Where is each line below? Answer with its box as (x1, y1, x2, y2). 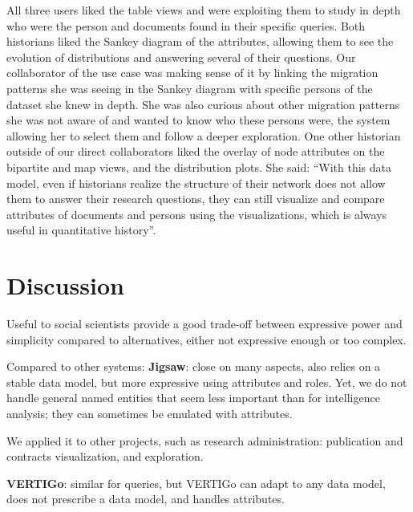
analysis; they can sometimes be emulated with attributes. (6, 405, 293, 421)
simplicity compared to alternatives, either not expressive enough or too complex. (6, 331, 407, 347)
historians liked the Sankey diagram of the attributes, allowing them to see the (6, 33, 394, 50)
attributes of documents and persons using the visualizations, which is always (6, 205, 387, 222)
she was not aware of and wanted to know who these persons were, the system (6, 112, 391, 128)
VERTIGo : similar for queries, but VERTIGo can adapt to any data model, (6, 474, 386, 491)
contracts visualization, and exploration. (6, 448, 204, 465)
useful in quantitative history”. (6, 221, 156, 238)
